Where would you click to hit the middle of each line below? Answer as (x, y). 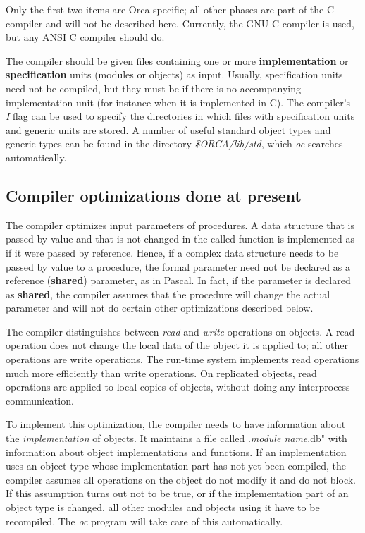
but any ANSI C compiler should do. (85, 37)
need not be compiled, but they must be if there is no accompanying (154, 88)
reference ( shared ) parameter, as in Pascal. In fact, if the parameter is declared (178, 280)
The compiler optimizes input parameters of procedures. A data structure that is (180, 225)
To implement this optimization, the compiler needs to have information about (176, 424)
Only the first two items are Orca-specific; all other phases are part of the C (170, 9)
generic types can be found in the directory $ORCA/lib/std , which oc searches (174, 143)
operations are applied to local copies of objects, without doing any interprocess (178, 387)
